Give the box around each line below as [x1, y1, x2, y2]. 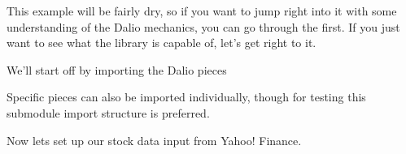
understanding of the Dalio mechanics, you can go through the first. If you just [7, 18, 400, 35]
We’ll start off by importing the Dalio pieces [7, 61, 227, 78]
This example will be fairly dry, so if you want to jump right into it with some [7, 2, 397, 19]
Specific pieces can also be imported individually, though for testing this [7, 88, 366, 105]
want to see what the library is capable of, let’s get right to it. [7, 34, 317, 51]
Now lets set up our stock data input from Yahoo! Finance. [7, 131, 302, 148]
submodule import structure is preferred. [7, 104, 210, 121]
